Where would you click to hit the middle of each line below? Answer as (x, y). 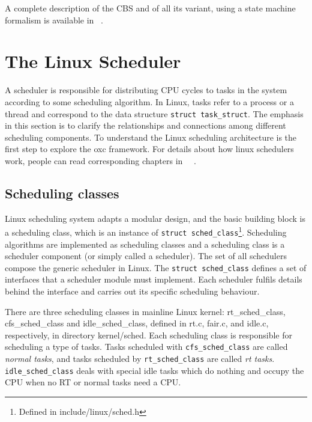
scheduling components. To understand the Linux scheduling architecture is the (151, 137)
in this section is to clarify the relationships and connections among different (145, 125)
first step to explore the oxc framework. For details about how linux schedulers (149, 149)
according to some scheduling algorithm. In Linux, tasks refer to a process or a (149, 101)
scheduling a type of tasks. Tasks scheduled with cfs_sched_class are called (146, 347)
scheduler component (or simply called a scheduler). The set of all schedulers (146, 256)
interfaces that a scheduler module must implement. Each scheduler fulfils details (154, 279)
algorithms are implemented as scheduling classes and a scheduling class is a (145, 244)
